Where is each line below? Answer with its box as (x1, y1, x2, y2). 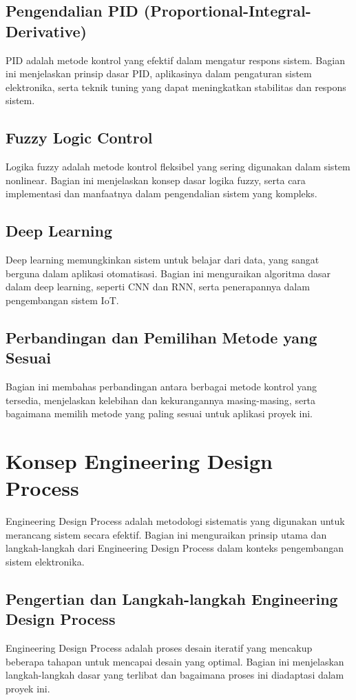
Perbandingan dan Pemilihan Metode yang (6, 326, 317, 348)
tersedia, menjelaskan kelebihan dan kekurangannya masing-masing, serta (6, 392, 316, 407)
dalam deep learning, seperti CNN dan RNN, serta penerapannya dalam (6, 279, 310, 294)
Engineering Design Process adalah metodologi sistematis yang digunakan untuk (6, 514, 345, 528)
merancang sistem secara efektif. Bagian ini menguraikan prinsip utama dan (6, 527, 327, 541)
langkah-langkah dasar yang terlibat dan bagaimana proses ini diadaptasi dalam (6, 668, 344, 682)
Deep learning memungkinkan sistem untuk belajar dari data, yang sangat (6, 252, 320, 267)
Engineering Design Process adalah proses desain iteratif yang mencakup (6, 641, 313, 655)
